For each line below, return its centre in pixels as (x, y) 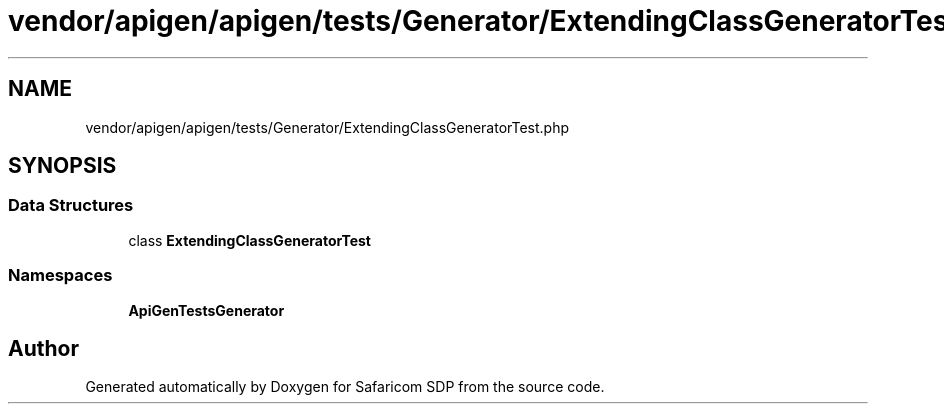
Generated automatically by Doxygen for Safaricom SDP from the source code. (345, 387)
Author (43, 348)
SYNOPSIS (62, 166)
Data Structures (71, 205)
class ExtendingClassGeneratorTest (249, 240)
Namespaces (60, 275)
